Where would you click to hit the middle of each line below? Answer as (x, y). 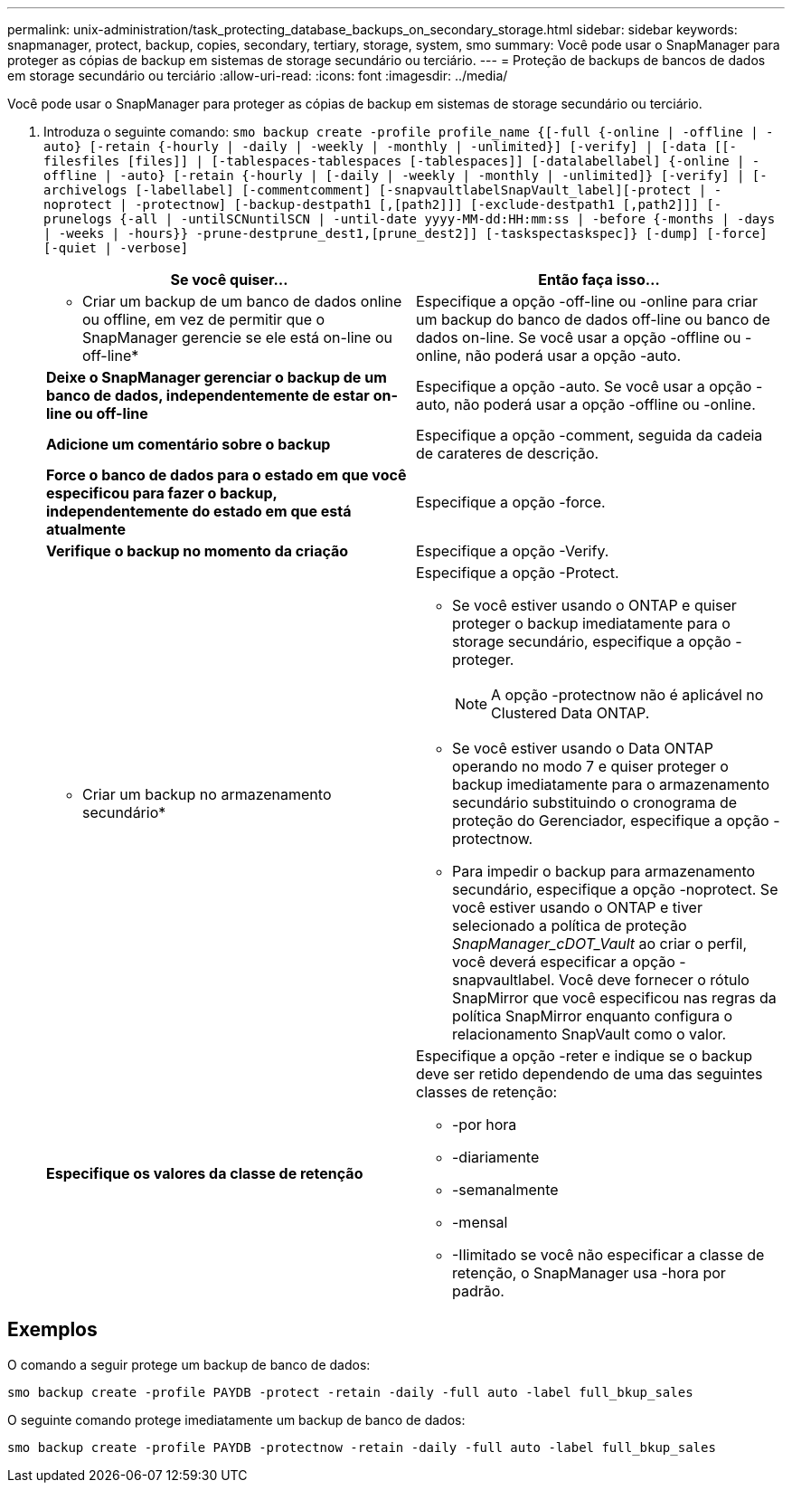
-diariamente (496, 1157)
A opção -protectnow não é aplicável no (627, 695)
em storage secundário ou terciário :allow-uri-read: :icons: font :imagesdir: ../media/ (258, 76)
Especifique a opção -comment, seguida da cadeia (589, 435)
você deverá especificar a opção (564, 962)
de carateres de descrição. (508, 453)
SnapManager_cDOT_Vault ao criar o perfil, (600, 944)
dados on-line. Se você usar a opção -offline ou (579, 337)
